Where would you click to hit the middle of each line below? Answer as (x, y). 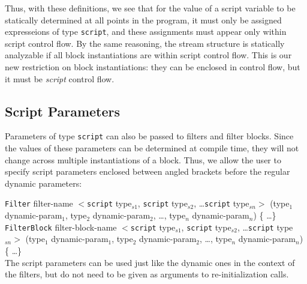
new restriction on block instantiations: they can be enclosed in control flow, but (153, 67)
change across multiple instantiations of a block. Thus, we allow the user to (143, 159)
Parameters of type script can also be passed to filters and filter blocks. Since (149, 136)
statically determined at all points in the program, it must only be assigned (143, 20)
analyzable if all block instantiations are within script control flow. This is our (148, 55)
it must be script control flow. (60, 78)
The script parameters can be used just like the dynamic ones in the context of (150, 262)
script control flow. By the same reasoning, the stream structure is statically (145, 43)
